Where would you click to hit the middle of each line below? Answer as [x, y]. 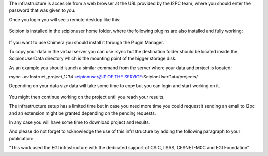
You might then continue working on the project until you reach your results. [87, 97]
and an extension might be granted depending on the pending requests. [83, 113]
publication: [21, 138]
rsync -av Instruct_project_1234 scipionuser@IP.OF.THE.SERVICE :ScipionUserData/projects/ [103, 77]
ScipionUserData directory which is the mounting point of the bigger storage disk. [93, 58]
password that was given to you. [42, 10]
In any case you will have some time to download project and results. [80, 122]
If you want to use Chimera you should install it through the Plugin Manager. [87, 42]
